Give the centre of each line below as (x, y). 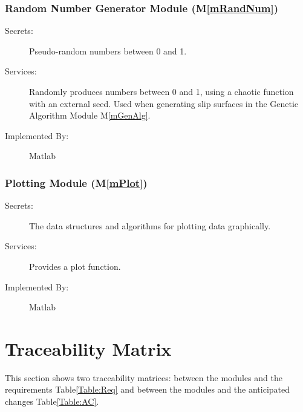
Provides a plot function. (75, 266)
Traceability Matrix (88, 348)
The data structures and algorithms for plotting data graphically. (150, 225)
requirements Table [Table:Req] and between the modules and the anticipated (148, 389)
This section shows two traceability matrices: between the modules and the (144, 377)
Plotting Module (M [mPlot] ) (76, 182)
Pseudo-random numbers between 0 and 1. (108, 51)
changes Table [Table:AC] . (52, 401)
